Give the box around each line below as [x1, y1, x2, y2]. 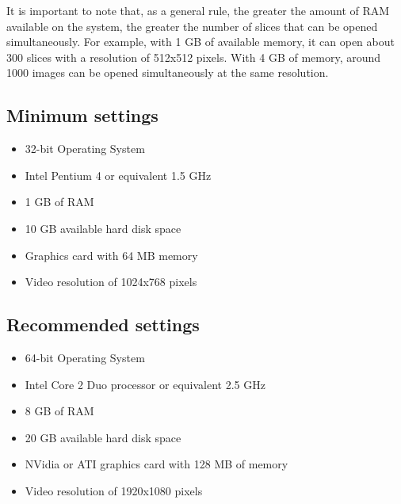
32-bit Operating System [25, 140, 145, 157]
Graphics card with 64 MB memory [25, 246, 198, 263]
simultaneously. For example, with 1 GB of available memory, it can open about [6, 33, 395, 50]
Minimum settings [6, 103, 158, 128]
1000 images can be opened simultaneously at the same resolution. [6, 64, 329, 81]
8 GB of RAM [25, 403, 94, 419]
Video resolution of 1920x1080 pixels [25, 482, 203, 498]
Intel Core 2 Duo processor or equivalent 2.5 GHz [25, 376, 265, 392]
